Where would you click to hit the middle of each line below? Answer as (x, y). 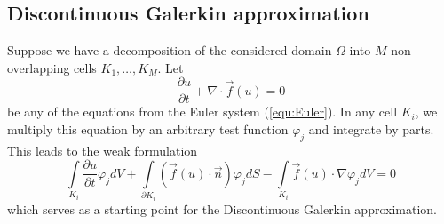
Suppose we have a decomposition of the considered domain (170, 50)
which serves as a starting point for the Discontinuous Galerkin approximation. (222, 208)
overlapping (39, 67)
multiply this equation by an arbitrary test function (148, 129)
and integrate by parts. (371, 129)
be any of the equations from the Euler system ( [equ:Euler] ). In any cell (202, 112)
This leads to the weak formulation (103, 150)
